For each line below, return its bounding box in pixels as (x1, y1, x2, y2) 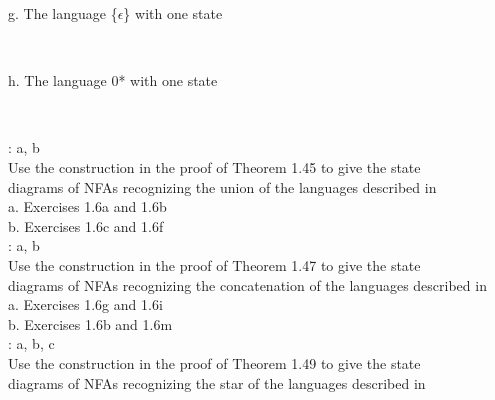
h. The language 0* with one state (8, 70, 218, 91)
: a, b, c (8, 333, 55, 354)
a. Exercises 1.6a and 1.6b (8, 196, 167, 217)
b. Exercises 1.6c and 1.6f (8, 215, 164, 236)
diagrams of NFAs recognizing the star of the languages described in (8, 372, 426, 393)
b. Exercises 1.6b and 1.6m (8, 313, 173, 334)
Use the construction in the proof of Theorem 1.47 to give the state (8, 254, 421, 275)
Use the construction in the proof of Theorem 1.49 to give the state (8, 352, 421, 373)
